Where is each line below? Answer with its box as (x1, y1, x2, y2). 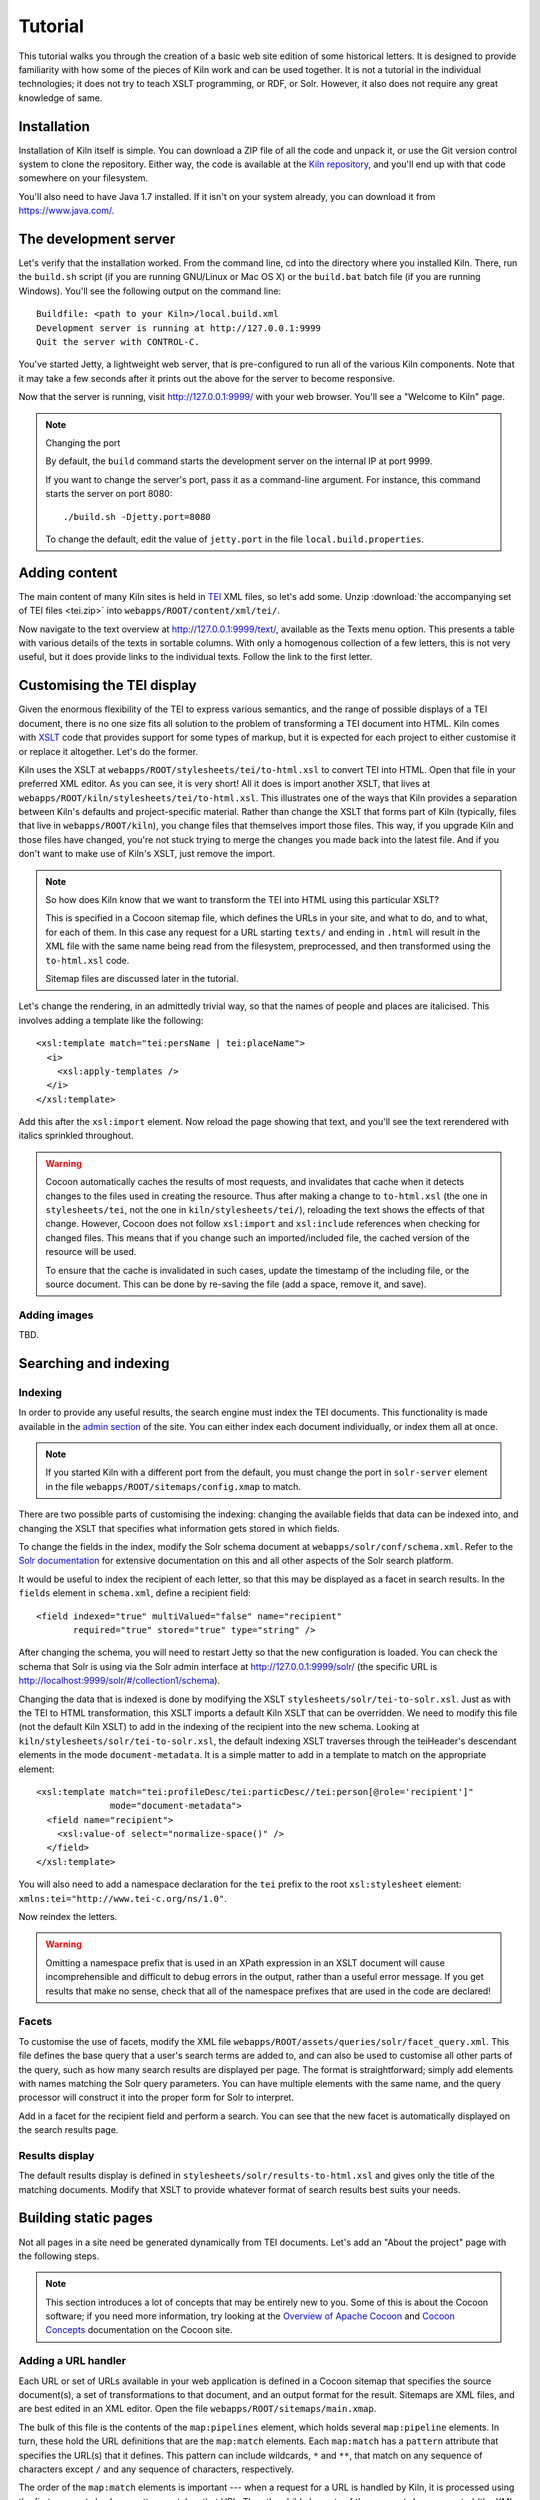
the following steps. (18, 2250, 100, 2262)
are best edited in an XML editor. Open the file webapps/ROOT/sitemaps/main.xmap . (18, 2403, 377, 2415)
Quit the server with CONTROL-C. (36, 336, 200, 348)
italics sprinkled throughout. (18, 1130, 134, 1142)
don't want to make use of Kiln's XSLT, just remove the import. (18, 848, 275, 860)
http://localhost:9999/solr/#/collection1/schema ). (18, 1675, 220, 1687)
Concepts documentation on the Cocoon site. (45, 2324, 234, 2336)
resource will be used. (45, 1246, 137, 1258)
